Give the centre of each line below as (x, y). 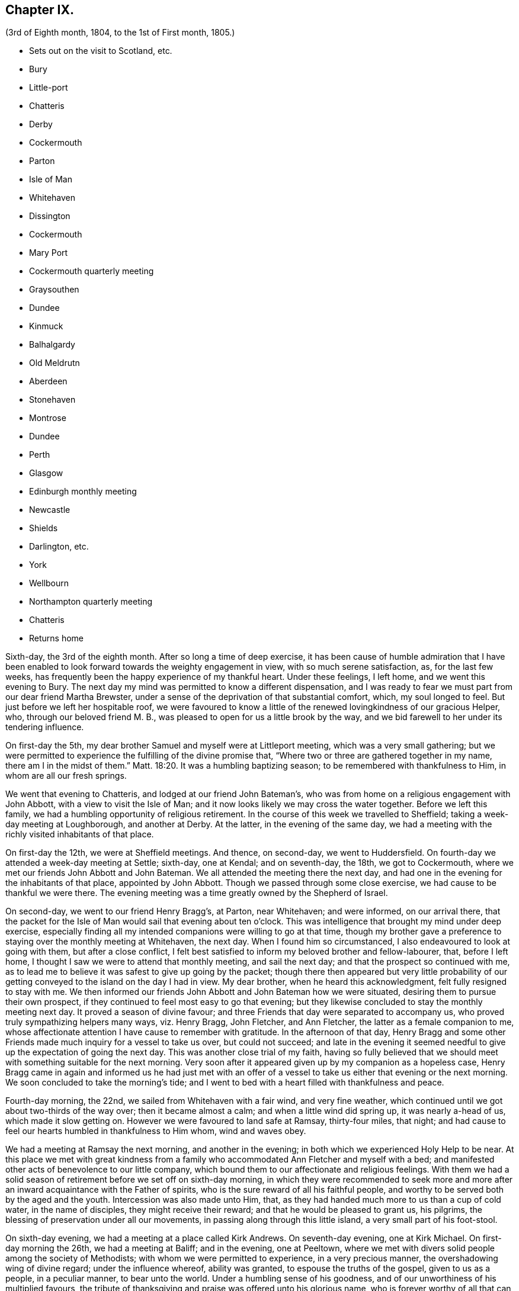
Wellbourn (49, 583)
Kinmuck (46, 326)
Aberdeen (48, 381)
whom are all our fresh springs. (66, 776)
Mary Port (49, 253)
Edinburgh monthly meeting (83, 492)
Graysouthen (54, 290)
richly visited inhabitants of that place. (80, 834)
